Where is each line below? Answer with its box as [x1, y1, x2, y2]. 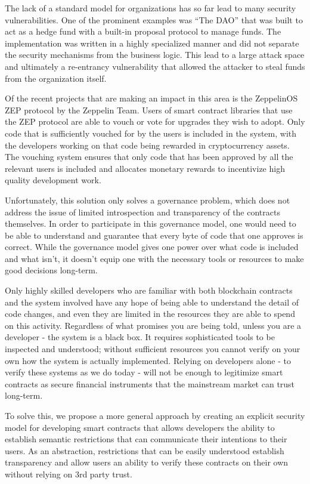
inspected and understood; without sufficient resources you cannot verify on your [5, 343, 300, 355]
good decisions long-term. [5, 264, 98, 276]
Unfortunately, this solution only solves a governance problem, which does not [5, 193, 290, 206]
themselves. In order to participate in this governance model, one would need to [5, 217, 296, 230]
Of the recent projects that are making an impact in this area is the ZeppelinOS [5, 92, 298, 104]
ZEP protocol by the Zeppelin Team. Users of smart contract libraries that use [5, 103, 293, 116]
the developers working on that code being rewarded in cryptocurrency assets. [5, 138, 290, 151]
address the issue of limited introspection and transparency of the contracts [5, 205, 280, 218]
